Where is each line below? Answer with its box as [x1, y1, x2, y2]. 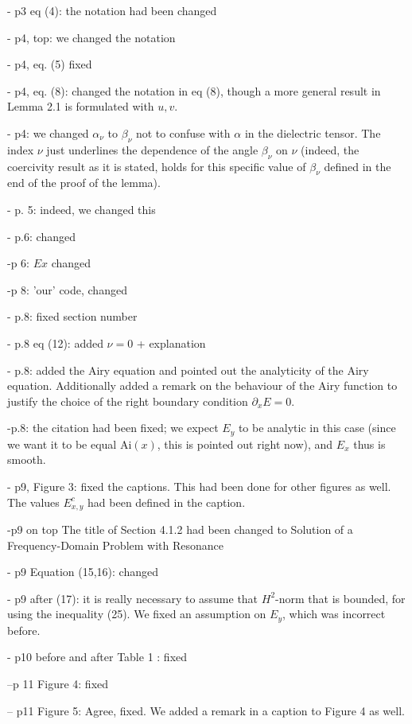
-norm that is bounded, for [275, 590, 406, 606]
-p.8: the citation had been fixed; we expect [7, 419, 219, 436]
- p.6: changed [7, 228, 76, 244]
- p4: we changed [7, 124, 89, 141]
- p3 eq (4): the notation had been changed [7, 2, 217, 18]
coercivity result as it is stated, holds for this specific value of [7, 158, 306, 174]
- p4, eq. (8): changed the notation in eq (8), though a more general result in [7, 82, 381, 99]
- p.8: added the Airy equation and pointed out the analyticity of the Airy [7, 361, 369, 378]
